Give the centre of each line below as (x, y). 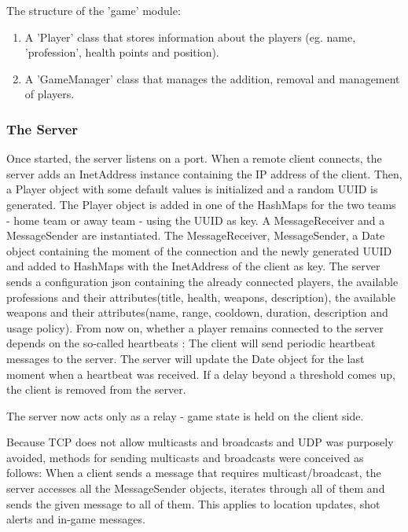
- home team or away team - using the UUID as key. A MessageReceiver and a (196, 220)
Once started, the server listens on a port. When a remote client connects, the (194, 158)
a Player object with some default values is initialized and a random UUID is (192, 189)
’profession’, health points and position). (122, 52)
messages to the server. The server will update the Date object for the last (186, 358)
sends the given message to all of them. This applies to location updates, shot (193, 503)
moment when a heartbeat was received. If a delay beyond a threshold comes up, (201, 374)
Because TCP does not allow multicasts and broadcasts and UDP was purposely (200, 442)
